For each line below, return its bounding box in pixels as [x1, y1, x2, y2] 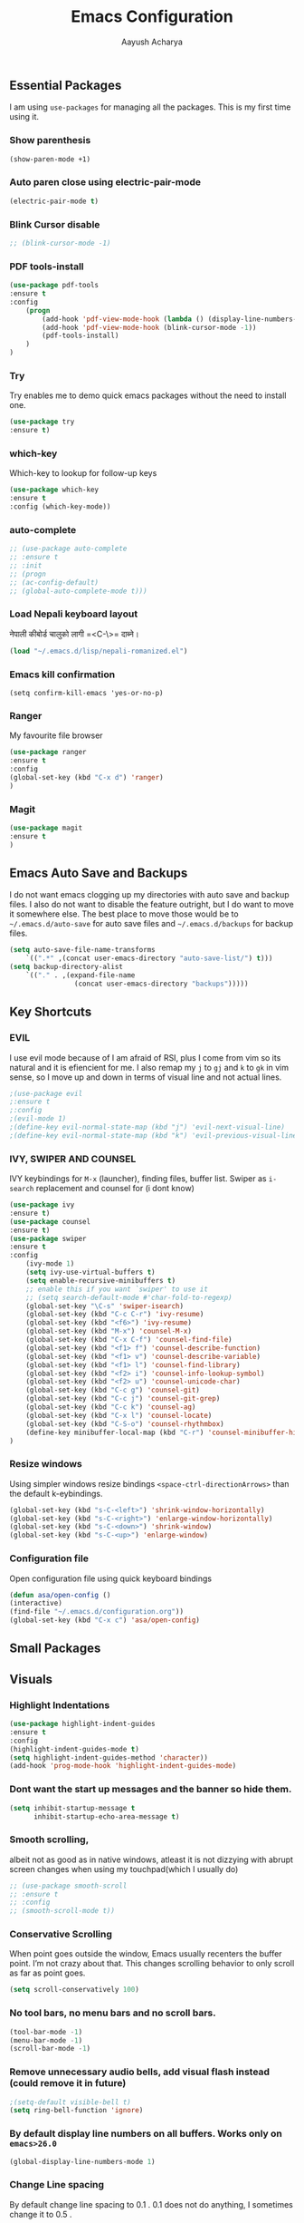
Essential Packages [9, 77, 122, 92]
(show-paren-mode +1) [9, 154, 91, 164]
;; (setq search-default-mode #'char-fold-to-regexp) [25, 1293, 233, 1302]
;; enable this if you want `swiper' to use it [25, 1285, 208, 1294]
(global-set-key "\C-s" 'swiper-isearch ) [25, 1301, 184, 1311]
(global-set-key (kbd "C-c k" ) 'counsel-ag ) [25, 1403, 196, 1412]
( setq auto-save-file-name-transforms [9, 946, 156, 955]
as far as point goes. [9, 1967, 86, 1978]
